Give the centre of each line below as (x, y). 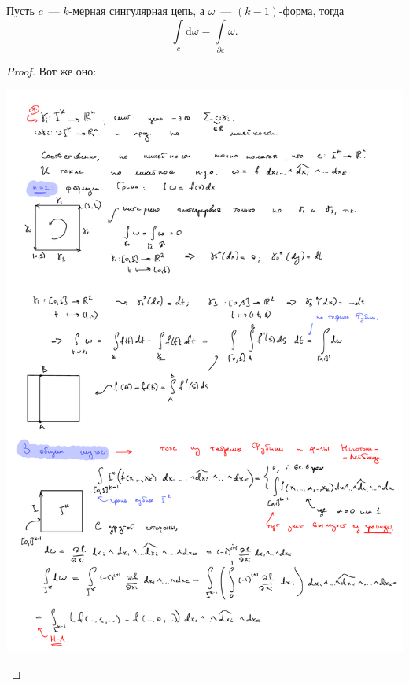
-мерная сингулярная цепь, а (136, 10)
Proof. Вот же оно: (52, 70)
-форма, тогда (311, 10)
